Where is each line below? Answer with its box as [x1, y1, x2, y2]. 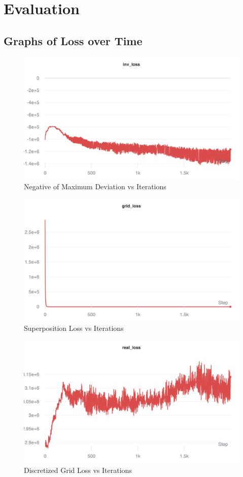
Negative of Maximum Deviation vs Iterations [24, 181, 166, 192]
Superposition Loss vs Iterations [24, 323, 124, 333]
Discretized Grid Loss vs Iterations [24, 464, 132, 475]
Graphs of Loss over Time [4, 32, 143, 48]
